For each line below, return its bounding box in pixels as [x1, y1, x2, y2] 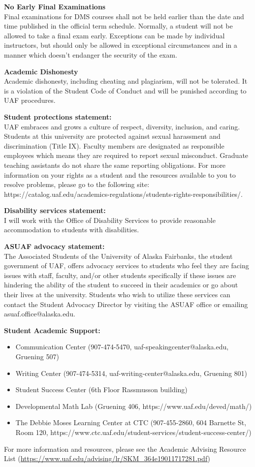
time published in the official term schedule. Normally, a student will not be [4, 21, 233, 31]
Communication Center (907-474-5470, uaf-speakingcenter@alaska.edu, [15, 342, 229, 352]
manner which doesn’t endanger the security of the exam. [4, 49, 177, 60]
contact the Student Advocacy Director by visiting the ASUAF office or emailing [4, 299, 248, 309]
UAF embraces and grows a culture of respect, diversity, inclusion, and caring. [4, 121, 240, 131]
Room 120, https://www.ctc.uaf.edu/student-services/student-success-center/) [15, 427, 252, 437]
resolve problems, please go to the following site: [4, 179, 150, 189]
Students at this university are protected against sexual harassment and [4, 131, 221, 141]
